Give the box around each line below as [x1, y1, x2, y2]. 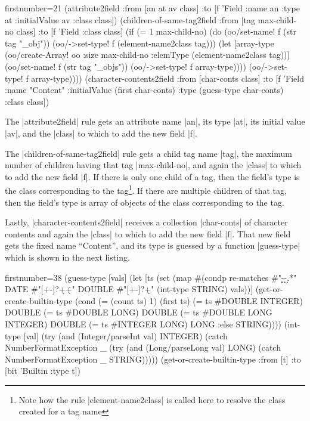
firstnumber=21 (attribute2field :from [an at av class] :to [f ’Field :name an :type [5, 2, 300, 14]
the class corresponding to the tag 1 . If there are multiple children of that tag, [5, 182, 287, 196]
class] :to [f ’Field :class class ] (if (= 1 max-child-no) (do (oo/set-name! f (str [16, 25, 296, 38]
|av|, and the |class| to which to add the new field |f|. [5, 126, 197, 139]
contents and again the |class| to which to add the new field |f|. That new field [5, 227, 291, 240]
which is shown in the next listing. [5, 250, 130, 263]
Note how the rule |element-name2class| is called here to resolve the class [18, 393, 286, 405]
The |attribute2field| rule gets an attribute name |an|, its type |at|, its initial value [5, 115, 305, 128]
